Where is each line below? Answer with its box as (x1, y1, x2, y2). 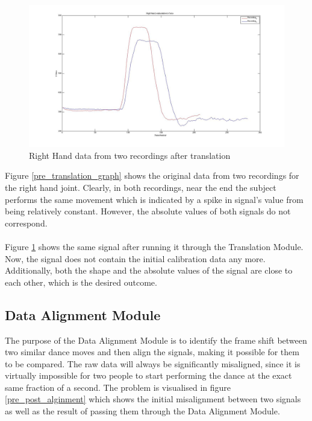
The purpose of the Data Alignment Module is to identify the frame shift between (5, 333, 307, 346)
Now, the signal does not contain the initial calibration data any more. (5, 252, 266, 265)
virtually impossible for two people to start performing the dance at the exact (5, 369, 292, 382)
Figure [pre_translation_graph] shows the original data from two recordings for (5, 169, 299, 182)
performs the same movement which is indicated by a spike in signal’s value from (5, 193, 304, 205)
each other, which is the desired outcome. (5, 275, 157, 288)
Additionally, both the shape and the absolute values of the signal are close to (5, 264, 293, 277)
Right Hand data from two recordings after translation (29, 149, 231, 161)
